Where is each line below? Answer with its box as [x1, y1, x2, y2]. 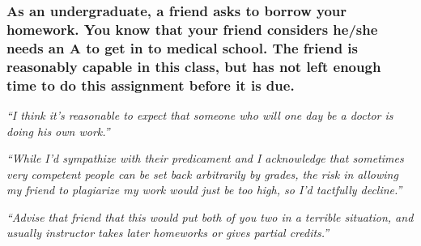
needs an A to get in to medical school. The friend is [6, 37, 358, 57]
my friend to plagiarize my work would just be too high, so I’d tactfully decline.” [6, 181, 402, 198]
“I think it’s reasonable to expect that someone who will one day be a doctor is [6, 106, 393, 123]
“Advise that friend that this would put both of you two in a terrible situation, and [6, 208, 414, 225]
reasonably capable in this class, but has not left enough [6, 56, 381, 76]
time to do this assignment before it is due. [6, 74, 295, 95]
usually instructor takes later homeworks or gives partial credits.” [6, 224, 330, 241]
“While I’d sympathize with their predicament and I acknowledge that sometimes [6, 150, 404, 167]
